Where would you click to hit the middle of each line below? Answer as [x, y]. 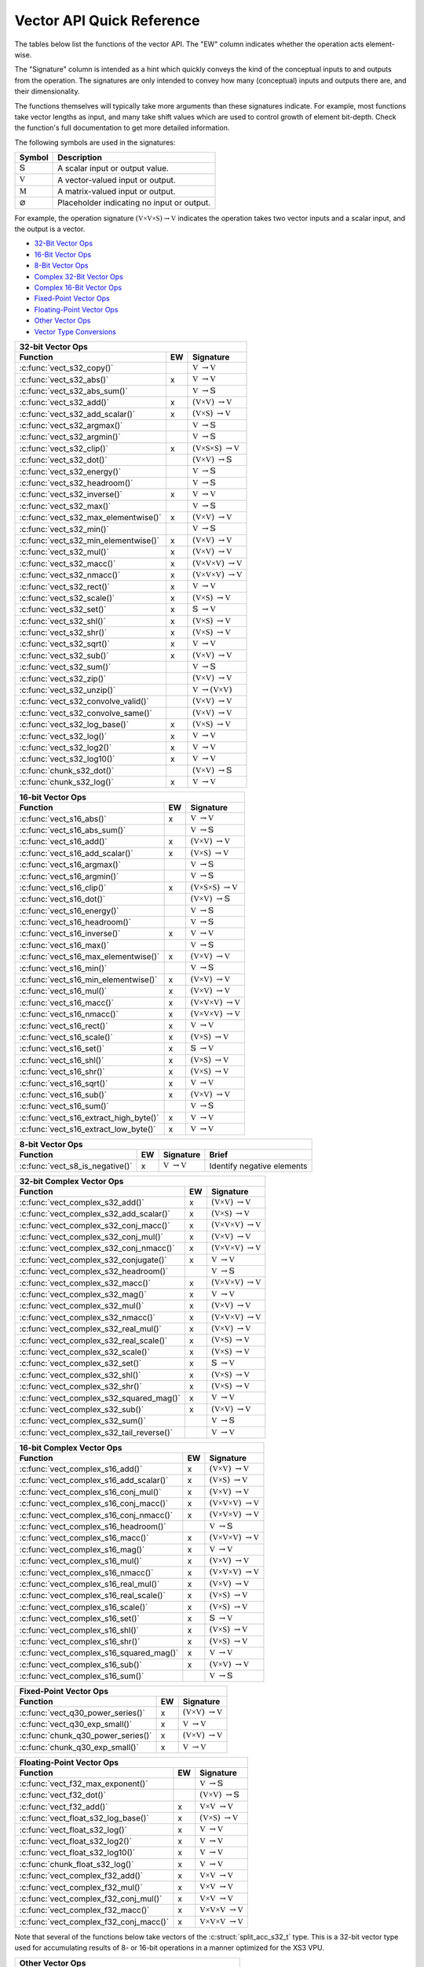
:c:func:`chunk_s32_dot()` [67, 770]
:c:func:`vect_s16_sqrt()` [64, 1083]
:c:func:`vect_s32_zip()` [63, 678]
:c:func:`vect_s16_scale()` [66, 1037]
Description [80, 157]
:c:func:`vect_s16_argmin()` [69, 876]
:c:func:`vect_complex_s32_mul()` [82, 1306]
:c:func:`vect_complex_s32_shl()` [80, 1375]
